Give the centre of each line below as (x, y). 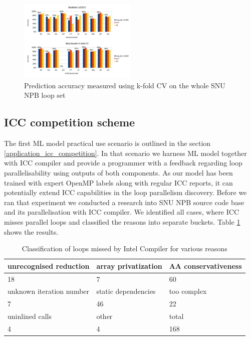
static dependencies (126, 291)
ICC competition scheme (70, 122)
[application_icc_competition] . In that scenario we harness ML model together (125, 153)
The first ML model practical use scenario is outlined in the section (107, 143)
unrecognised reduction (49, 266)
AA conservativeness (205, 266)
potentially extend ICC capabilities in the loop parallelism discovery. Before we (125, 192)
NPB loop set (45, 95)
